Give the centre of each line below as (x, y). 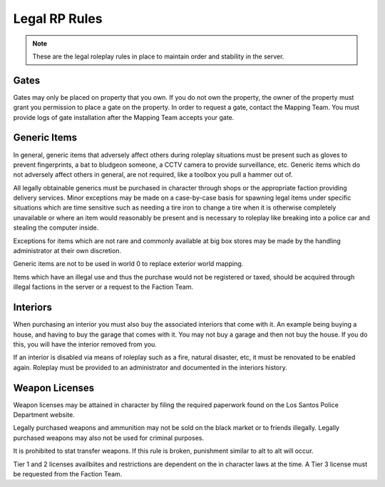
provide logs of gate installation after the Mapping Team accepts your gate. (124, 117)
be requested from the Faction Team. (68, 473)
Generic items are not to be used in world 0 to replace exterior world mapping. (128, 264)
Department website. (44, 414)
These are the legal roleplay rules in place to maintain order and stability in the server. (158, 56)
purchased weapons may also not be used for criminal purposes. (109, 438)
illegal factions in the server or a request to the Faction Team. (103, 287)
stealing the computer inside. (56, 227)
